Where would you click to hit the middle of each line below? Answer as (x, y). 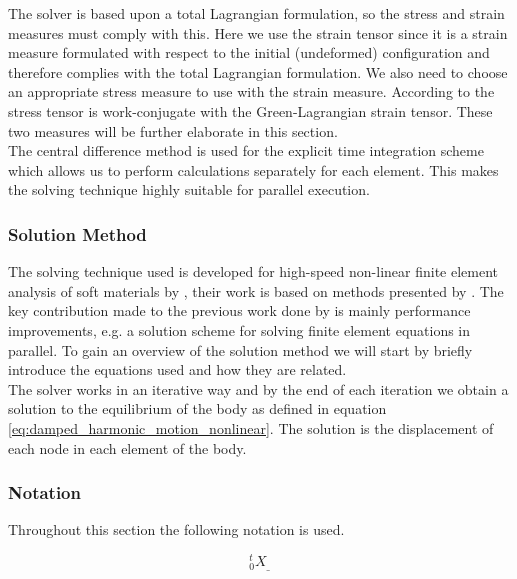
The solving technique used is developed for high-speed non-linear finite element (253, 271)
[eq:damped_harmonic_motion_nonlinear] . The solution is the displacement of (251, 427)
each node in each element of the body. (127, 447)
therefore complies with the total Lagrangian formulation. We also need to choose (258, 71)
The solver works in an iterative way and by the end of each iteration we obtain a (258, 388)
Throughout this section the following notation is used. (176, 529)
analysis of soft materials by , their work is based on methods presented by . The (256, 290)
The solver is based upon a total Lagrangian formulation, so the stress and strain (256, 13)
